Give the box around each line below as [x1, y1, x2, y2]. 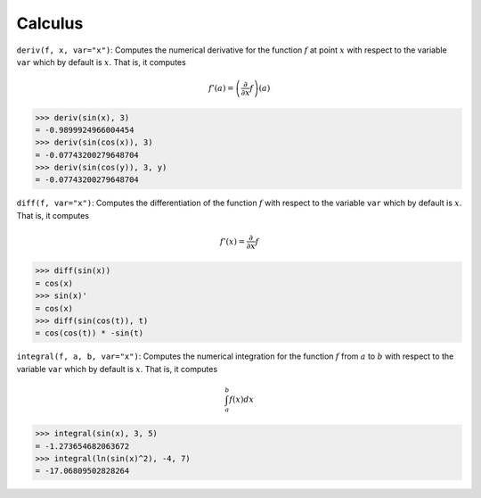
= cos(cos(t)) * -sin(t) [35, 328, 144, 338]
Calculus [16, 13, 84, 33]
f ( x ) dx [228, 394, 254, 404]
